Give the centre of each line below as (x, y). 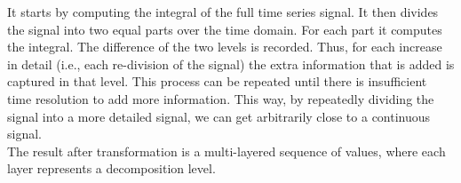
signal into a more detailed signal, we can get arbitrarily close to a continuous (219, 116)
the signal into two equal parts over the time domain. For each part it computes (225, 29)
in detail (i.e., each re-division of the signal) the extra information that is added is (231, 64)
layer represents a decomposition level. (111, 168)
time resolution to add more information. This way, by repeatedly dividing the (221, 98)
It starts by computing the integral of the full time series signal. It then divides (223, 12)
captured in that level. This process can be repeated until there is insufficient (217, 81)
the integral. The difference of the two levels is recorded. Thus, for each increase (225, 47)
